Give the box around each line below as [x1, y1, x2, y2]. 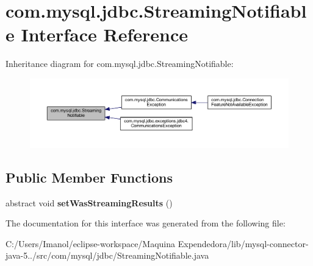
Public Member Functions [5, 167, 173, 186]
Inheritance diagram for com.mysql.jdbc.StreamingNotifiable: [5, 57, 234, 70]
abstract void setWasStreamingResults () [5, 196, 173, 209]
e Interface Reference [5, 22, 188, 47]
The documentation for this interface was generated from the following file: [5, 217, 286, 229]
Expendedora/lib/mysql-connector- [178, 237, 309, 250]
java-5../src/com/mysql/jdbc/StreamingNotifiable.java [5, 249, 209, 262]
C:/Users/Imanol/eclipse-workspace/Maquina [5, 237, 176, 250]
